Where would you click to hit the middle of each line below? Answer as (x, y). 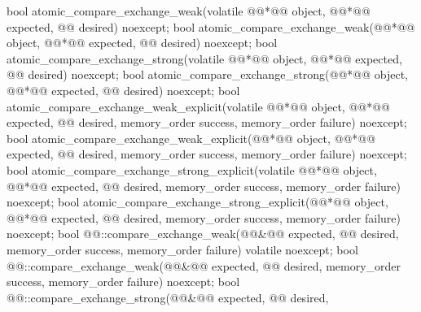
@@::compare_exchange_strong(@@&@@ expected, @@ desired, (168, 297)
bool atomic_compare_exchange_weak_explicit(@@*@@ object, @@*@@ (191, 138)
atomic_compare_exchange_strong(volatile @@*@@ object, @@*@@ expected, (204, 58)
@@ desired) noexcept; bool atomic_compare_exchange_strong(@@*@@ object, (208, 74)
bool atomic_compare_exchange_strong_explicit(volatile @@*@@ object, (192, 169)
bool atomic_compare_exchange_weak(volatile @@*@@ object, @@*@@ (189, 11)
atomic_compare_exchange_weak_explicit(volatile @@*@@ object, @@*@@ (198, 106)
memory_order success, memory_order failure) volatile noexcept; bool (182, 249)
